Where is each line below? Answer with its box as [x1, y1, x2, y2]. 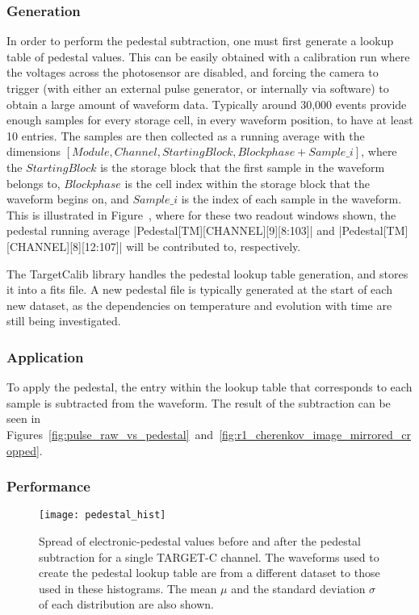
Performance [6, 476, 90, 496]
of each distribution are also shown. [39, 596, 214, 613]
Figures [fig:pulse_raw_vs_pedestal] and [6, 425, 214, 442]
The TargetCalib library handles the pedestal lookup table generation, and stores [6, 265, 409, 282]
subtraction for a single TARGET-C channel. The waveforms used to [39, 548, 379, 565]
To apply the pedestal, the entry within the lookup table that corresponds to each [6, 379, 413, 395]
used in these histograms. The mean [39, 579, 217, 596]
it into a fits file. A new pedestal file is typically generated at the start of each [6, 281, 392, 298]
